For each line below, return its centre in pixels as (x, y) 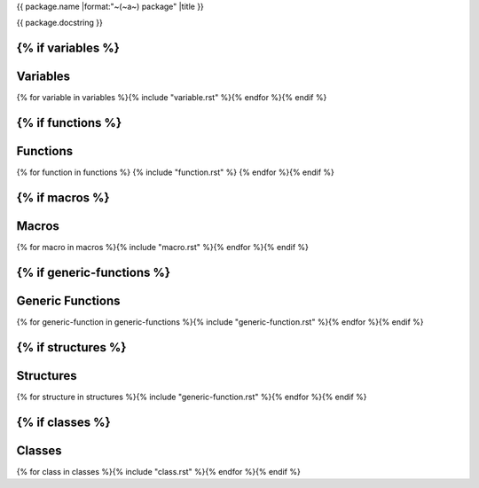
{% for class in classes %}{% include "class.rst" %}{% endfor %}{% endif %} (158, 471)
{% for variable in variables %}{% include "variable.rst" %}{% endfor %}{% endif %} (172, 98)
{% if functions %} (69, 123)
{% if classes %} (63, 422)
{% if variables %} (68, 48)
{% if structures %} (71, 347)
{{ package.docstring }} (60, 23)
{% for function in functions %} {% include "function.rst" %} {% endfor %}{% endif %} (175, 172)
